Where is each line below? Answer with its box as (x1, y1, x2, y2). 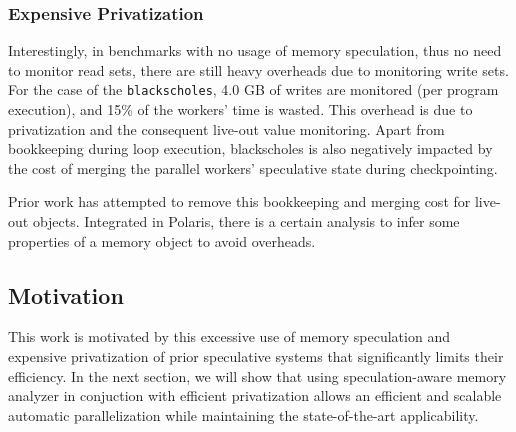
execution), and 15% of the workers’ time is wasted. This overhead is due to (8, 99, 473, 120)
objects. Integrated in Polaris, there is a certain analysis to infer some (32, 211, 460, 232)
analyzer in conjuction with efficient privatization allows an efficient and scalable (8, 385, 502, 406)
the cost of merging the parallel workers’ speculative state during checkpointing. (8, 157, 498, 178)
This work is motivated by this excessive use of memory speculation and (8, 326, 450, 347)
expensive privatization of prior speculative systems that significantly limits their (8, 346, 504, 367)
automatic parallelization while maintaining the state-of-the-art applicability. (8, 404, 479, 425)
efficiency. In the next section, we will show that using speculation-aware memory (8, 365, 507, 386)
